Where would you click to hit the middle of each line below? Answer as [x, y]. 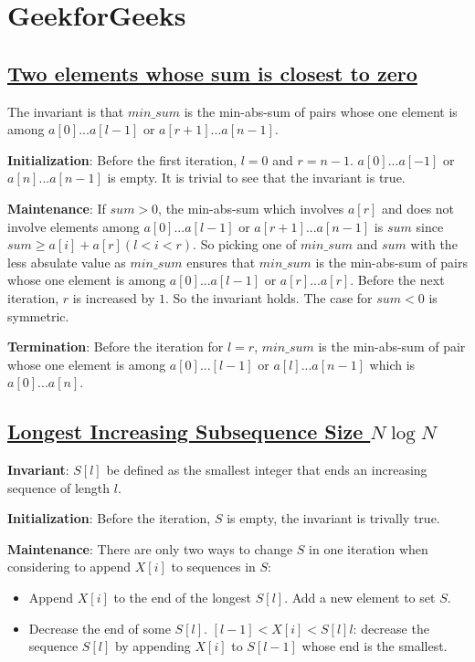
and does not [418, 208]
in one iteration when [369, 548]
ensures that [221, 262]
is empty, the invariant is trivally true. [333, 518]
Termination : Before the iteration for [116, 347]
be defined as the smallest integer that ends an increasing [267, 470]
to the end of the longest [183, 598]
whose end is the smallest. [375, 646]
